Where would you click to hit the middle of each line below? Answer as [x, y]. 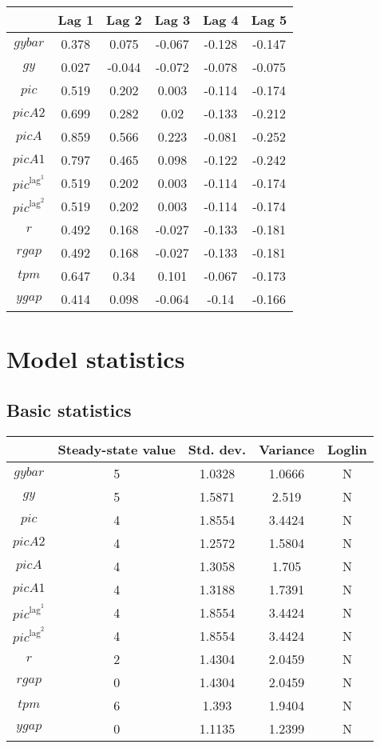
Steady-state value [117, 449]
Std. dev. [217, 449]
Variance [287, 449]
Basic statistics [69, 409]
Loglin [347, 449]
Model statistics [96, 359]
